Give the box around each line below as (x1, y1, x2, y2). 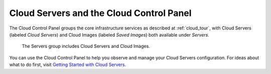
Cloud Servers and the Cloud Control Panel (9, 7, 192, 18)
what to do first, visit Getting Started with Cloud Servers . (9, 61, 126, 67)
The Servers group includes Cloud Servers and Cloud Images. (22, 43, 150, 49)
